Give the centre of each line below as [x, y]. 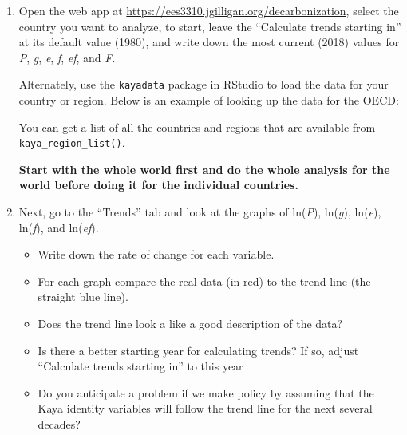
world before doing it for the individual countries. [158, 185]
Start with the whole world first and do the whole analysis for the [204, 169]
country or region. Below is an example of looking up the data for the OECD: [209, 100]
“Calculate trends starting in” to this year [140, 366]
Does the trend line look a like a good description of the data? [190, 324]
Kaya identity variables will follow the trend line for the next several [205, 408]
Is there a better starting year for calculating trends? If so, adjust [198, 350]
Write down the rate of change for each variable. [156, 254]
